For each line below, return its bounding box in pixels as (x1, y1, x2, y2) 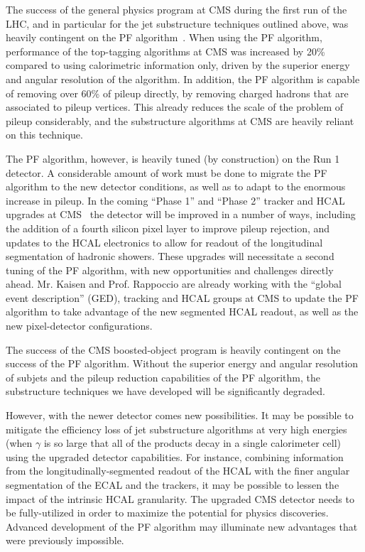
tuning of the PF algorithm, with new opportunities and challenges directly (6, 262, 334, 277)
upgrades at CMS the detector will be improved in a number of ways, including (6, 207, 356, 222)
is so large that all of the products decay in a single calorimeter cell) (43, 435, 342, 450)
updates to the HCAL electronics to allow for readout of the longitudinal (6, 234, 323, 249)
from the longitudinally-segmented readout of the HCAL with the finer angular (6, 463, 350, 478)
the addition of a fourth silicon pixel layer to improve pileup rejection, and (6, 220, 330, 235)
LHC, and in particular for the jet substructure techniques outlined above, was (6, 16, 349, 31)
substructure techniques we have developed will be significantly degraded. (6, 384, 325, 399)
